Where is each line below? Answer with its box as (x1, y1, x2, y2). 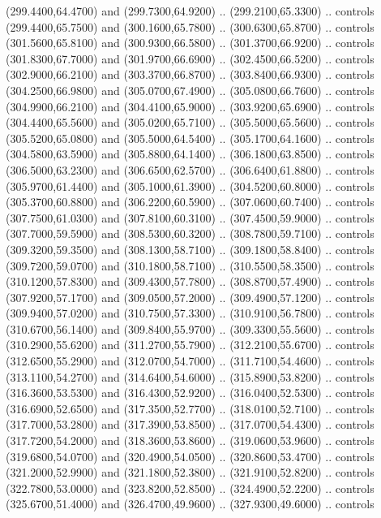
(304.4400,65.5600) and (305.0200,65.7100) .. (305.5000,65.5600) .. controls (6, 114, 375, 131)
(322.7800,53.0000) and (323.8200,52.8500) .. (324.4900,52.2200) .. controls (6, 479, 375, 496)
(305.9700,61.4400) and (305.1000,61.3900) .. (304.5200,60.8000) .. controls (6, 177, 375, 194)
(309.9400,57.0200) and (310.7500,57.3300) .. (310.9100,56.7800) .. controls (6, 304, 375, 322)
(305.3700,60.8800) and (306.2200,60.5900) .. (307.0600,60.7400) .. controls (6, 193, 375, 210)
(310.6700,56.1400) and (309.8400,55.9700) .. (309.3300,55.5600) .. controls (6, 320, 375, 337)
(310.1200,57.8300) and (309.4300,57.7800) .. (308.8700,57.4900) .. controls (6, 273, 375, 290)
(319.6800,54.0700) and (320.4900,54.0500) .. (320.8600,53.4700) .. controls (6, 447, 375, 464)
